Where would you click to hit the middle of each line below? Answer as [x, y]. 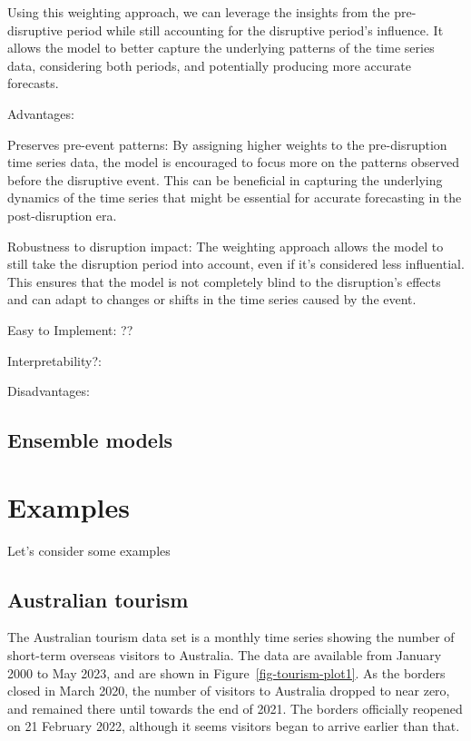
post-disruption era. [62, 215]
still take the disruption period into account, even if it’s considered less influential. [236, 264]
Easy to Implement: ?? [70, 329]
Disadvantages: [49, 391]
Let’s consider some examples [89, 550]
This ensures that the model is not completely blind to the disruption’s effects [224, 281]
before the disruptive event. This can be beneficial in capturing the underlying [225, 179]
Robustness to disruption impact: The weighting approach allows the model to [226, 246]
